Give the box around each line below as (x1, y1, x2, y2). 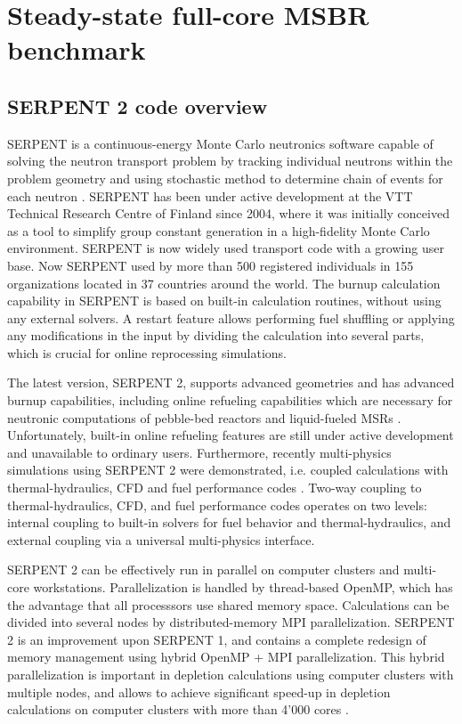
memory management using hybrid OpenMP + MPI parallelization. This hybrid (7, 647, 445, 666)
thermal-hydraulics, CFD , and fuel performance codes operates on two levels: (7, 495, 427, 514)
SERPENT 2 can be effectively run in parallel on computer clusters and (7, 560, 400, 579)
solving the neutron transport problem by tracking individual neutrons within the (7, 151, 453, 170)
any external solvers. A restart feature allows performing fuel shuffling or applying (7, 308, 455, 327)
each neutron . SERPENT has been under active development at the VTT (7, 186, 413, 205)
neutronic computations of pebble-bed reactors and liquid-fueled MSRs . (7, 408, 401, 427)
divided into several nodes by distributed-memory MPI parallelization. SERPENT (7, 613, 455, 631)
